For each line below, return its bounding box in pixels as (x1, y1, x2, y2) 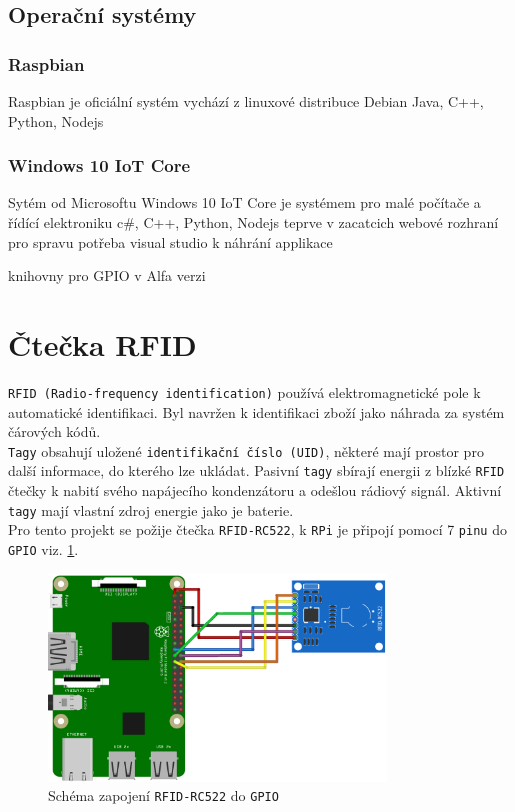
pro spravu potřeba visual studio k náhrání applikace (8, 231, 333, 252)
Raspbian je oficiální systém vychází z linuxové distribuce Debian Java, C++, (8, 91, 484, 111)
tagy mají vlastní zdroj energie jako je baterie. (8, 499, 294, 520)
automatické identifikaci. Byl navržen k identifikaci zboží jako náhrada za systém (8, 401, 505, 422)
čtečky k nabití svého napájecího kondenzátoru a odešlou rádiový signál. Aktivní (8, 480, 502, 501)
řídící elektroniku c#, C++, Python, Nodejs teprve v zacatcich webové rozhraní (8, 212, 499, 232)
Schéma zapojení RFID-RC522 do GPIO (48, 785, 279, 806)
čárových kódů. (8, 421, 101, 442)
